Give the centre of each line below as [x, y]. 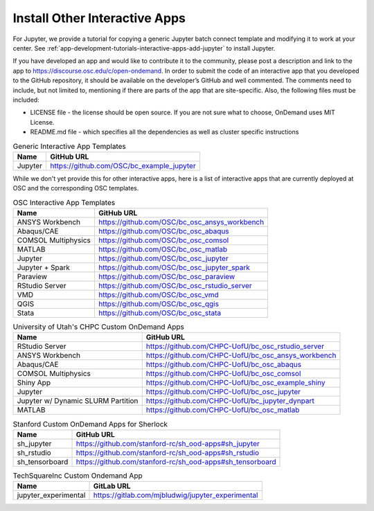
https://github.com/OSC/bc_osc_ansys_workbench [181, 222]
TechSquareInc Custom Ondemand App [78, 476]
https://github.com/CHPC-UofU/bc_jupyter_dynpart [230, 401]
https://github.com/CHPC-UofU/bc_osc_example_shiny [235, 383]
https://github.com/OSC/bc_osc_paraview [167, 276]
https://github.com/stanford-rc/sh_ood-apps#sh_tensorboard [176, 462]
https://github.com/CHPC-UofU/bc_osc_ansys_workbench [241, 355]
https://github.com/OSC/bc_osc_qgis [159, 303]
